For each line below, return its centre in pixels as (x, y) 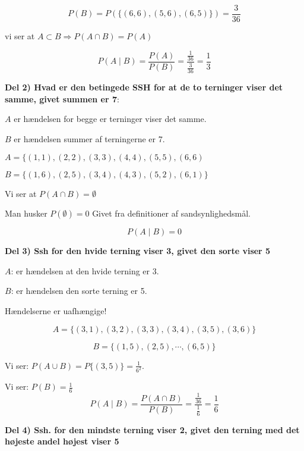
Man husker (26, 213)
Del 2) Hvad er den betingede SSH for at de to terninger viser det (144, 87)
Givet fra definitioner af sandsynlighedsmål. (171, 213)
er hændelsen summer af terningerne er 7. (89, 139)
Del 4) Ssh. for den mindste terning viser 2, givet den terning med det (152, 429)
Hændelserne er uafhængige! (56, 310)
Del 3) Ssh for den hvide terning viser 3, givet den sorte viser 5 (138, 251)
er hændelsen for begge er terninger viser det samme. (110, 119)
